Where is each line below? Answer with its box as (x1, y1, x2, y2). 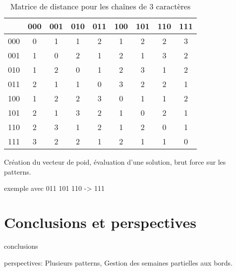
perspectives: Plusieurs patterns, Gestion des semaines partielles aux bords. (4, 257, 233, 268)
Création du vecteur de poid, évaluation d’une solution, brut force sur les (4, 157, 226, 167)
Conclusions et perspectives (4, 212, 196, 232)
